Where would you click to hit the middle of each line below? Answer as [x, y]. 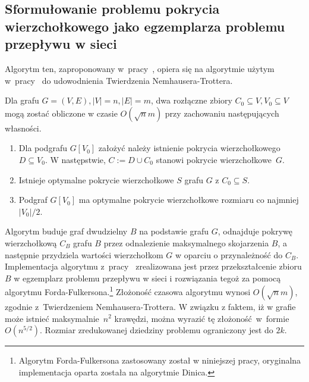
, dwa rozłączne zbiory [191, 100]
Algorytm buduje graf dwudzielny [66, 231]
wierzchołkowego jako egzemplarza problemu [145, 26]
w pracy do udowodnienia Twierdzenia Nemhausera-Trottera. [119, 80]
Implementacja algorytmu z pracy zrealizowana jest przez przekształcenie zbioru [153, 266]
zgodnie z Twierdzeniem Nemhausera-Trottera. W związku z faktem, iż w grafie [150, 306]
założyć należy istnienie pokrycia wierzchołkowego [189, 148]
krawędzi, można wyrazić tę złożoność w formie [202, 318]
